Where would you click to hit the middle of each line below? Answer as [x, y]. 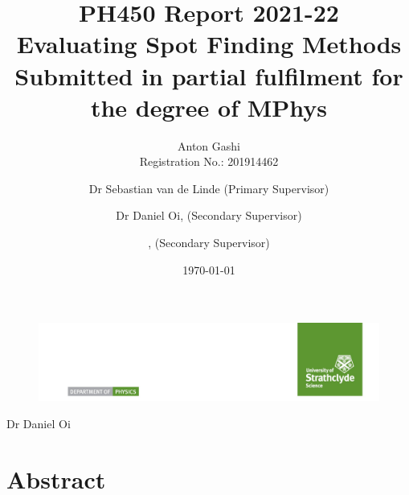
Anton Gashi [209, 145]
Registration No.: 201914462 [209, 161]
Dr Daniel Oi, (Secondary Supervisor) [209, 215]
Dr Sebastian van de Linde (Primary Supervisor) [209, 188]
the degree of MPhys [209, 107]
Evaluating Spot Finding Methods [209, 44]
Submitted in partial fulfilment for [209, 75]
